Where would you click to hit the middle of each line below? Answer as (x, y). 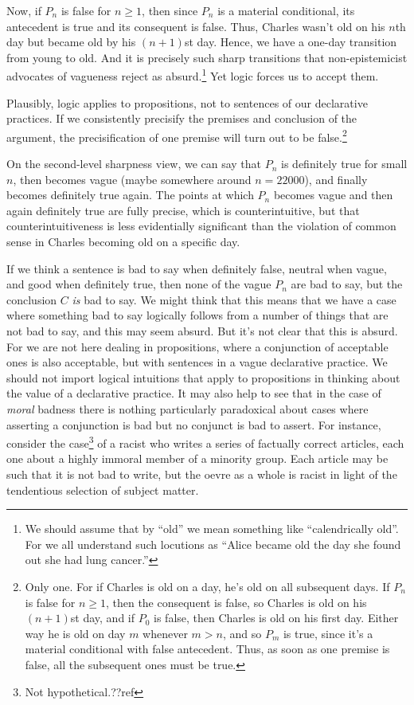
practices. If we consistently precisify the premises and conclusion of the (182, 118)
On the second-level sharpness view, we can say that (134, 164)
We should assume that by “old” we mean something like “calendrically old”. (212, 529)
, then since (170, 10)
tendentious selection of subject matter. (103, 490)
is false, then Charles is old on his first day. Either (276, 618)
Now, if (24, 10)
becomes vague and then (333, 195)
